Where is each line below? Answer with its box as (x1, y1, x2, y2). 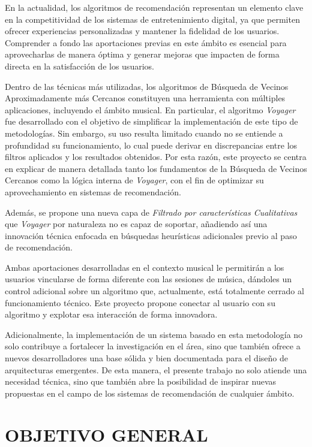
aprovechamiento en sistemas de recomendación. (5, 185, 181, 198)
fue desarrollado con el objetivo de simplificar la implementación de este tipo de (5, 115, 298, 128)
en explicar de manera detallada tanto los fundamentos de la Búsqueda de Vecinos (5, 162, 307, 174)
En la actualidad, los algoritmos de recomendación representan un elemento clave (5, 1, 304, 13)
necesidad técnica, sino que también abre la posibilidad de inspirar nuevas (5, 375, 277, 388)
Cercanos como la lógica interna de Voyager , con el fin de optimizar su (5, 174, 264, 186)
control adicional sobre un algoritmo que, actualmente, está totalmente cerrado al (5, 285, 304, 297)
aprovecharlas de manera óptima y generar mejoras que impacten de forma (5, 48, 280, 61)
